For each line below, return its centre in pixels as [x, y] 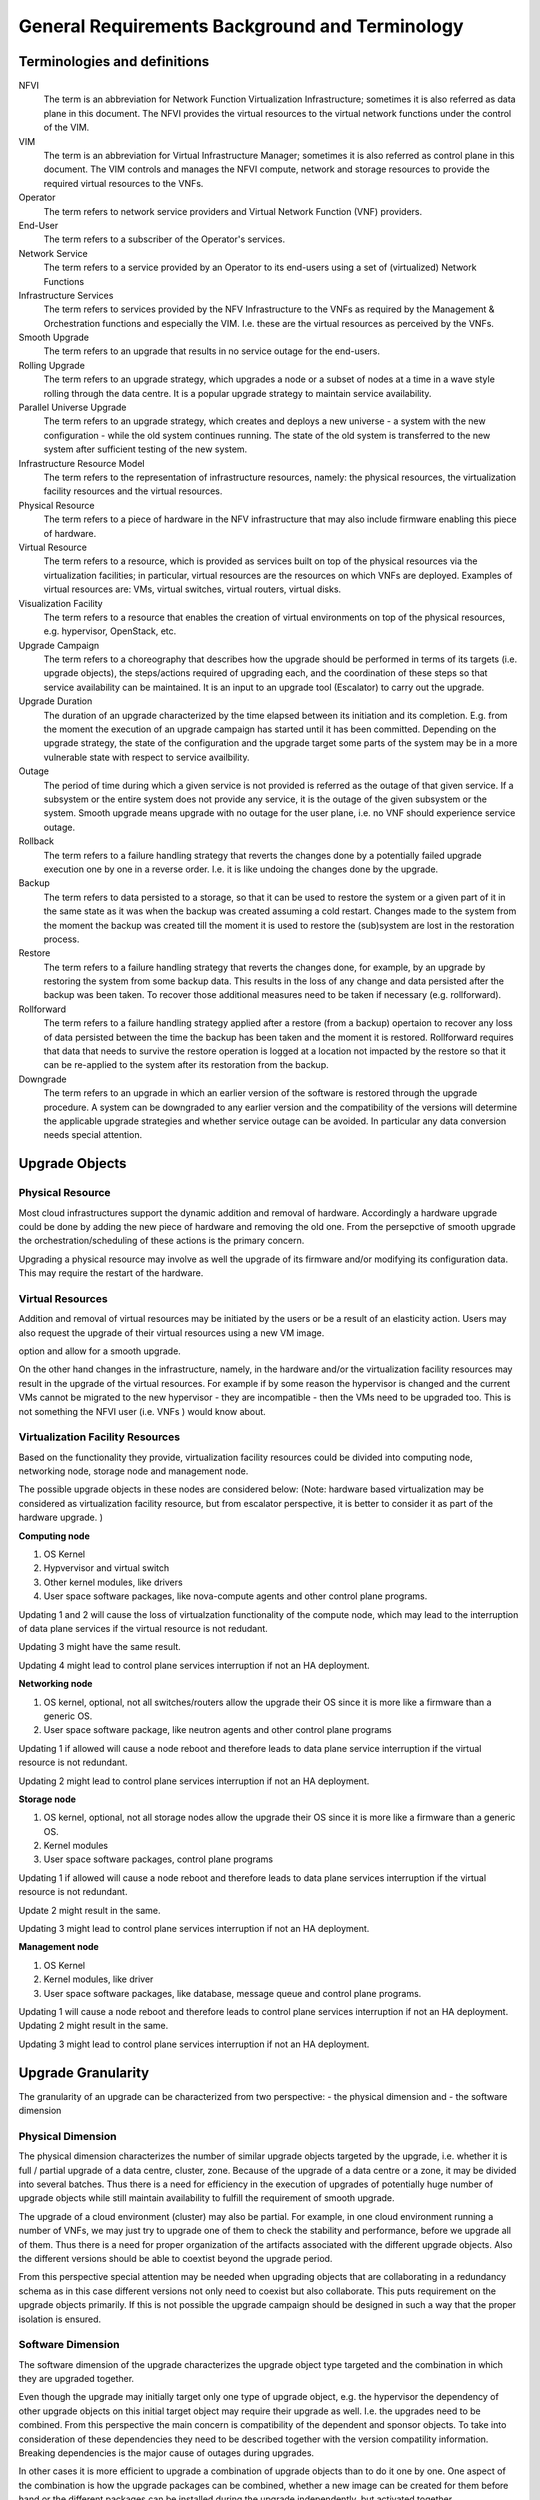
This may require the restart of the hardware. [111, 1273]
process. [61, 939]
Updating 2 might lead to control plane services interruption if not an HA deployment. [194, 1781]
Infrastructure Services [66, 295]
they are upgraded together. [76, 2379]
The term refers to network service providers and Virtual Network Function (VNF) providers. [233, 211]
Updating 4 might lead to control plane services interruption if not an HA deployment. [194, 1665]
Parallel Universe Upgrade [72, 407]
